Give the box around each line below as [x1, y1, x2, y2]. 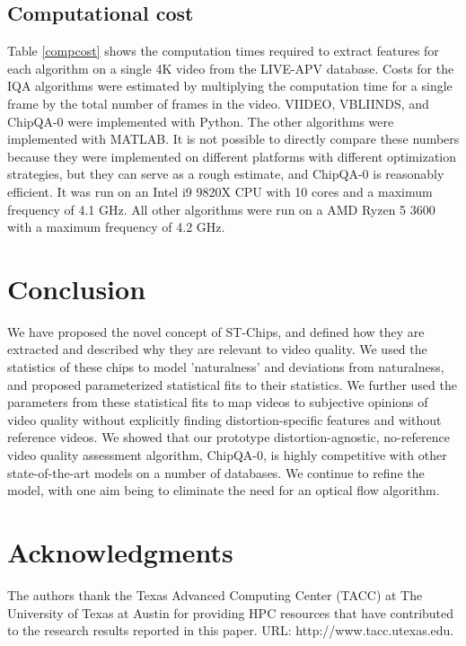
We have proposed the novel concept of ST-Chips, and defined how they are [7, 322, 425, 341]
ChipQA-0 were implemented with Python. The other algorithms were [7, 111, 394, 130]
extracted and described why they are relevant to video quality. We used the [7, 340, 427, 358]
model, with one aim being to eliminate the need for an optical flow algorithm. [7, 481, 440, 500]
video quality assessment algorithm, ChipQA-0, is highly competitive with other [7, 446, 447, 465]
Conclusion [7, 270, 146, 306]
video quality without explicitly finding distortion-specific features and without [7, 410, 442, 429]
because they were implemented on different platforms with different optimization [7, 146, 457, 165]
